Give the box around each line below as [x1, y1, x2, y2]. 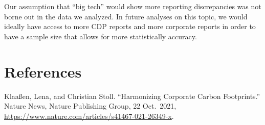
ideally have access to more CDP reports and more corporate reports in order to [4, 21, 256, 32]
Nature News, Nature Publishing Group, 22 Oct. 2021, [4, 101, 176, 111]
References [4, 61, 82, 82]
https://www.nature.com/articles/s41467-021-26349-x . [4, 110, 174, 121]
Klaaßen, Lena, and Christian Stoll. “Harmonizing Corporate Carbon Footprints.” [4, 90, 260, 101]
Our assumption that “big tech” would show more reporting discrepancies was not [4, 1, 261, 11]
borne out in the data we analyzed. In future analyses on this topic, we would [4, 11, 248, 21]
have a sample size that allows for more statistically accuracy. [4, 31, 197, 41]
